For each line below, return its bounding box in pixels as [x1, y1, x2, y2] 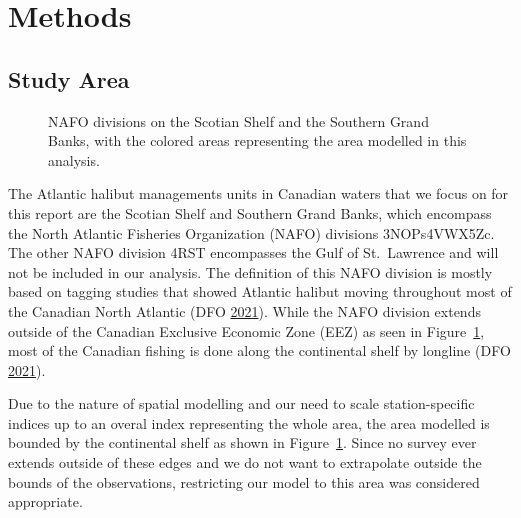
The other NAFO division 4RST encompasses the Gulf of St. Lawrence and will [8, 242, 499, 263]
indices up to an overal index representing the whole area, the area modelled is [8, 412, 490, 433]
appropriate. [8, 491, 83, 512]
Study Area [8, 63, 130, 94]
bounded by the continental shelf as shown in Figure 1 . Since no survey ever [8, 432, 477, 453]
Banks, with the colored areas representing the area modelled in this [48, 130, 467, 151]
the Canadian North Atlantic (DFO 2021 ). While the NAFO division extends [8, 300, 481, 321]
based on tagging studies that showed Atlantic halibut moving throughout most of [8, 281, 512, 302]
